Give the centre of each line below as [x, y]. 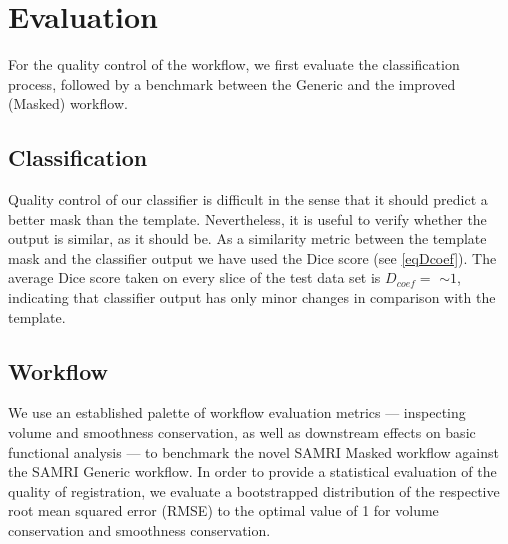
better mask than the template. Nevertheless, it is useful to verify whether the [247, 218]
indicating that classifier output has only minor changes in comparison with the [252, 297]
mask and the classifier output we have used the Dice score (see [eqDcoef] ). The [252, 257]
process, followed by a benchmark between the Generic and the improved [232, 83]
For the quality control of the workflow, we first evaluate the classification [234, 64]
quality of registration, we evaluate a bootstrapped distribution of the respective [254, 490]
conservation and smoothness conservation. [139, 530]
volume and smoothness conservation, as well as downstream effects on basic [242, 432]
